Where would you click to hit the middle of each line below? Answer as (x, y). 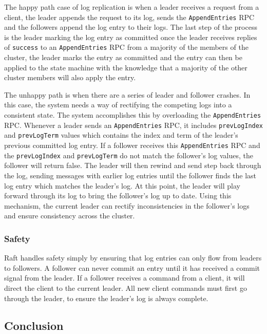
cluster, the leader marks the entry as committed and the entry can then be (123, 57)
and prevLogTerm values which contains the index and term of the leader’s (121, 135)
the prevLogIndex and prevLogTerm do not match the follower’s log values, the (129, 155)
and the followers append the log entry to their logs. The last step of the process (131, 27)
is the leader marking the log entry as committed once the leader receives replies (131, 37)
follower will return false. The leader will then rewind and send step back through (133, 165)
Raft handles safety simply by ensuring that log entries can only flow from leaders (133, 258)
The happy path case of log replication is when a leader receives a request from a (132, 7)
